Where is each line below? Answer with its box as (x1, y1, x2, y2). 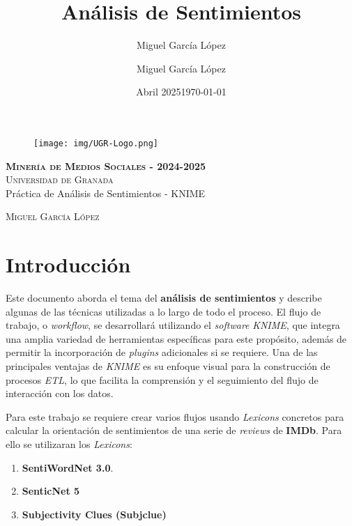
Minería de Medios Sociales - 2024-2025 (6, 158, 206, 173)
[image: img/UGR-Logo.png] (33, 138, 158, 148)
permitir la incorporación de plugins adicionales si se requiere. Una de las (6, 345, 318, 359)
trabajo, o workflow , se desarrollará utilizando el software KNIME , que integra (6, 318, 340, 332)
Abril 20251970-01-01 (136, 84, 227, 99)
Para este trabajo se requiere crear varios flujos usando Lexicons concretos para (6, 409, 344, 424)
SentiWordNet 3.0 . (22, 460, 114, 474)
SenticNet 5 (22, 484, 80, 498)
